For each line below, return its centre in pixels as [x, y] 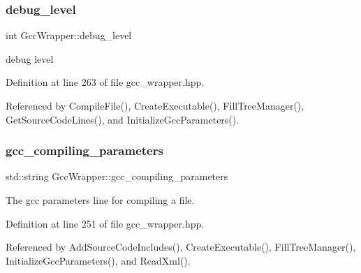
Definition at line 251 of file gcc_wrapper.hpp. [105, 223]
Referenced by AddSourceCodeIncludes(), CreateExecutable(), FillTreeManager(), [181, 247]
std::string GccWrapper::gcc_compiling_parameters [117, 176]
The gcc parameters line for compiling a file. [100, 200]
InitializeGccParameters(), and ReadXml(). [98, 260]
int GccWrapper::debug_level [69, 35]
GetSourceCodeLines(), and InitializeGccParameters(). [123, 119]
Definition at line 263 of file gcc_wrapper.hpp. [105, 82]
